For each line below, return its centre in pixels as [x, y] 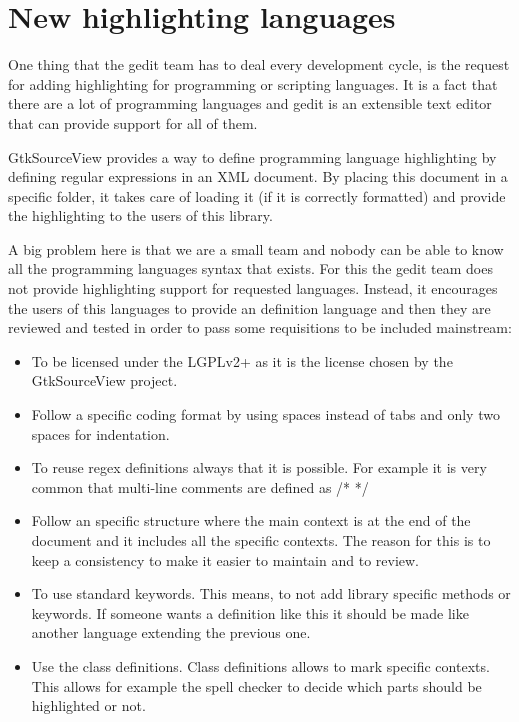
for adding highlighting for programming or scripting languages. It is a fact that [253, 83]
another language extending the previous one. [171, 632]
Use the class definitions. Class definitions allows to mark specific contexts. [260, 665]
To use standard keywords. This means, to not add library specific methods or [271, 593]
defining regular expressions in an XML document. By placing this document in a [258, 176]
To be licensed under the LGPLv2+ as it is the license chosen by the [242, 360]
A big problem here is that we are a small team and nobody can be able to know [256, 248]
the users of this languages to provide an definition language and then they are [249, 307]
